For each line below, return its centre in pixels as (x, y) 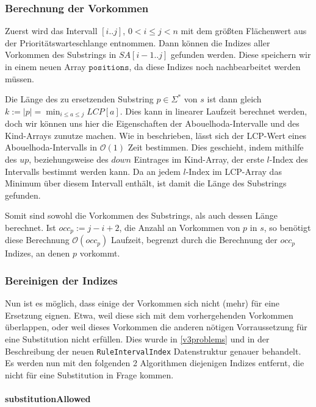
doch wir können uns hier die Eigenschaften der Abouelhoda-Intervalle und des (152, 123)
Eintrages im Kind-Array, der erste (199, 159)
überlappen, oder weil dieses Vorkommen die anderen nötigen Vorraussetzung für (156, 327)
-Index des (289, 159)
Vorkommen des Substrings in (61, 55)
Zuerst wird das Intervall (51, 31)
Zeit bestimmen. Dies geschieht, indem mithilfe (216, 147)
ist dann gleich (234, 99)
